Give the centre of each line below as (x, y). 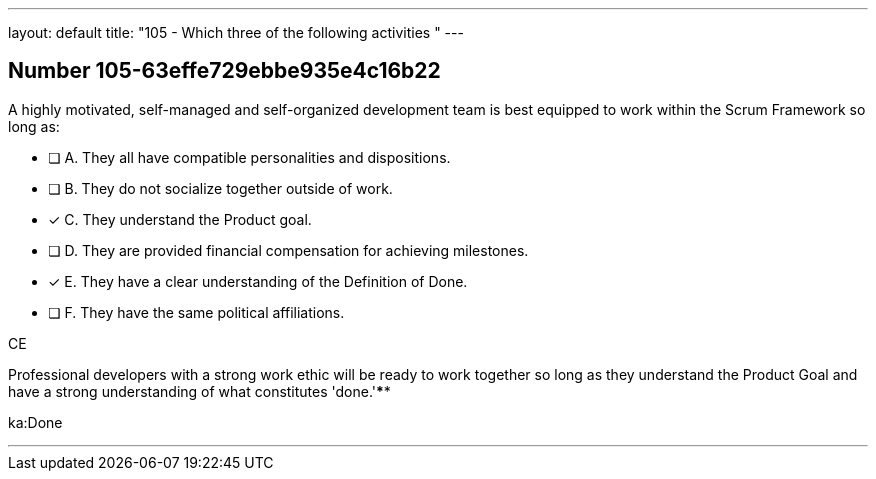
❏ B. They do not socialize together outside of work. (220, 188)
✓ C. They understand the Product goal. (180, 219)
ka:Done (35, 422)
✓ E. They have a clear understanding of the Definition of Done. (258, 281)
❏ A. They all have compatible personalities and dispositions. (249, 157)
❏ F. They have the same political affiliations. (196, 312)
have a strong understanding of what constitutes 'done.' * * (199, 391)
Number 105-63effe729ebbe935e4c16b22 (224, 71)
